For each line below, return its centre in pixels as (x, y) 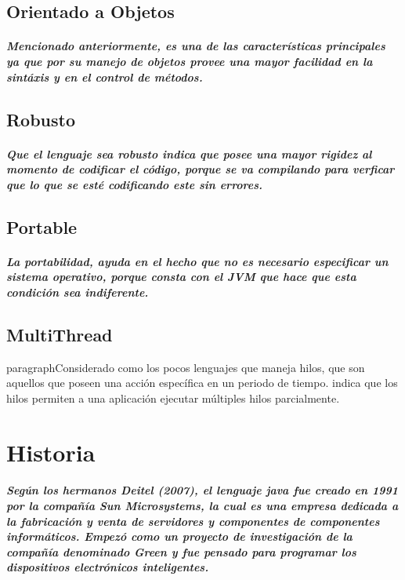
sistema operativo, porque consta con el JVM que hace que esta (181, 277)
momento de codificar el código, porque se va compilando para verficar (201, 169)
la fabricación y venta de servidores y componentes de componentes (193, 521)
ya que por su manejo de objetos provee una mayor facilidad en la (190, 61)
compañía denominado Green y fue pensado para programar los (181, 551)
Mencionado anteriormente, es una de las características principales (196, 46)
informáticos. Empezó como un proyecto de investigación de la (179, 536)
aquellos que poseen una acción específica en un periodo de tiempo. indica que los (202, 383)
